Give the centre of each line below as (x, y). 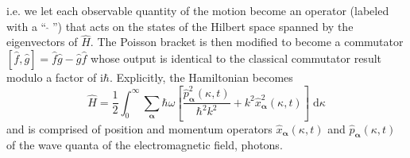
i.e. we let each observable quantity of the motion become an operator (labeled (198, 10)
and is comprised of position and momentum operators (139, 128)
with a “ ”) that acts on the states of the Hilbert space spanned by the (180, 26)
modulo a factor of (52, 77)
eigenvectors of (42, 42)
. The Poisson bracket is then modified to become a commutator (247, 42)
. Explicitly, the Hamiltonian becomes (201, 77)
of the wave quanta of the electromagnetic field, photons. (145, 145)
